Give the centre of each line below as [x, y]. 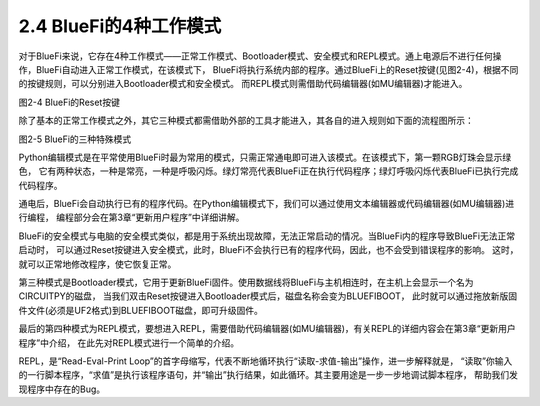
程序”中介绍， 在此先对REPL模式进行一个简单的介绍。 [129, 342]
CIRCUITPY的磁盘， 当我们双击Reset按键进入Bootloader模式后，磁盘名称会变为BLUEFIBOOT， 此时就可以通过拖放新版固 [268, 296]
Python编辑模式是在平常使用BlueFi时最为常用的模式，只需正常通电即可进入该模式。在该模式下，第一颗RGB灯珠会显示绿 [265, 157]
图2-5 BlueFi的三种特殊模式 [75, 139]
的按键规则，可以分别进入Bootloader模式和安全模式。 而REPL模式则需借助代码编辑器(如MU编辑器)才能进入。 [243, 84]
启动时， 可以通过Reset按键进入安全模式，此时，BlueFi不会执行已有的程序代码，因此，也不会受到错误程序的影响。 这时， [268, 250]
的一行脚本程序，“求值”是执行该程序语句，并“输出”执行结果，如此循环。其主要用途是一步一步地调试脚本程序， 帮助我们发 [268, 375]
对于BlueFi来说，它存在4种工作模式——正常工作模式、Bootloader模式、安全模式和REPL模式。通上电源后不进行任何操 [260, 56]
